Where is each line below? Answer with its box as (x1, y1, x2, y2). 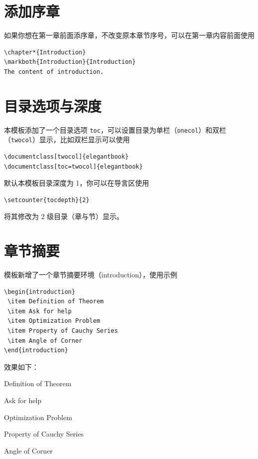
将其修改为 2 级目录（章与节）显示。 (4, 211, 124, 222)
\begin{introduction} (4, 288, 76, 295)
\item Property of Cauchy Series (7, 327, 118, 334)
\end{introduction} (4, 347, 68, 354)
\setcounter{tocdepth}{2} (4, 196, 89, 204)
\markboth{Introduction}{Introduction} (4, 58, 136, 66)
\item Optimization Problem (7, 317, 100, 325)
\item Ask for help (7, 307, 72, 315)
